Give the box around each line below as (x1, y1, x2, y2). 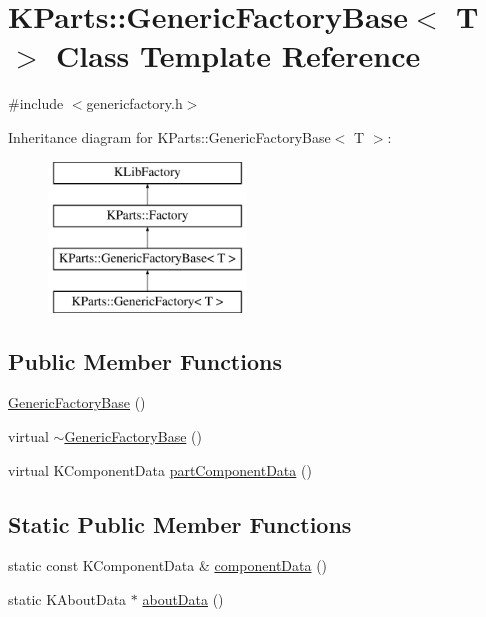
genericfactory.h (86, 93, 183, 114)
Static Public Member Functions (8, 508, 352, 539)
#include (8, 93, 64, 114)
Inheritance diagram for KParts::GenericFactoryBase (8, 126, 331, 147)
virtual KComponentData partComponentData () (8, 459, 312, 480)
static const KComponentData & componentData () (8, 555, 328, 576)
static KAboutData (8, 589, 127, 610)
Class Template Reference (56, 35, 421, 76)
